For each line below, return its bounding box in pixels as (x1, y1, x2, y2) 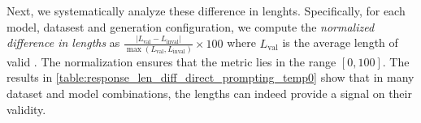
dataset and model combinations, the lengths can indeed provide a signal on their (7, 85, 412, 101)
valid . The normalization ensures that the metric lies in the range (7, 53, 336, 70)
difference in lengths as (7, 34, 120, 51)
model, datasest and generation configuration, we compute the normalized (7, 18, 375, 35)
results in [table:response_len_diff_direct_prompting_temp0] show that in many (7, 69, 414, 86)
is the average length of (282, 34, 398, 51)
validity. (7, 100, 46, 117)
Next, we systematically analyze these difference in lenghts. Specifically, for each (7, 2, 406, 19)
